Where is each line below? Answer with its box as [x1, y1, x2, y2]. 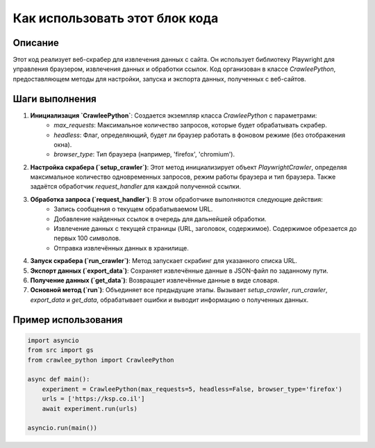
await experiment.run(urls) [42, 404, 138, 413]
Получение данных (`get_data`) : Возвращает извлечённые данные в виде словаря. [30, 276, 279, 285]
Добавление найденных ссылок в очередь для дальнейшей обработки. [53, 214, 267, 223]
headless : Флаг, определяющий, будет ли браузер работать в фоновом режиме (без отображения [53, 131, 346, 139]
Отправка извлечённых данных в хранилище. [53, 243, 189, 252]
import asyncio [27, 336, 79, 344]
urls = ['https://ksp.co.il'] [42, 395, 145, 403]
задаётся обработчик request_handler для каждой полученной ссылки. [30, 182, 242, 191]
